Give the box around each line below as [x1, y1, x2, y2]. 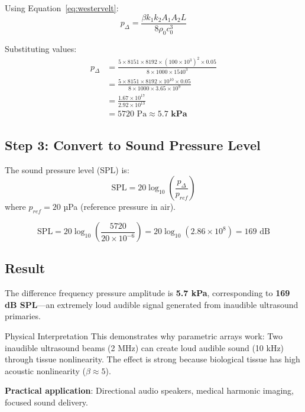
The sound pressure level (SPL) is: [5, 163, 129, 176]
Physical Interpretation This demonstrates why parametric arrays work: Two [5, 330, 283, 342]
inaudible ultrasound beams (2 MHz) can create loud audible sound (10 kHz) [5, 341, 284, 353]
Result [5, 259, 46, 277]
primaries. [5, 310, 41, 322]
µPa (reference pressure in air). [63, 200, 176, 213]
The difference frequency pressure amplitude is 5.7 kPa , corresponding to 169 [5, 287, 290, 299]
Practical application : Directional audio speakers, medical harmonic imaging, [5, 384, 294, 397]
